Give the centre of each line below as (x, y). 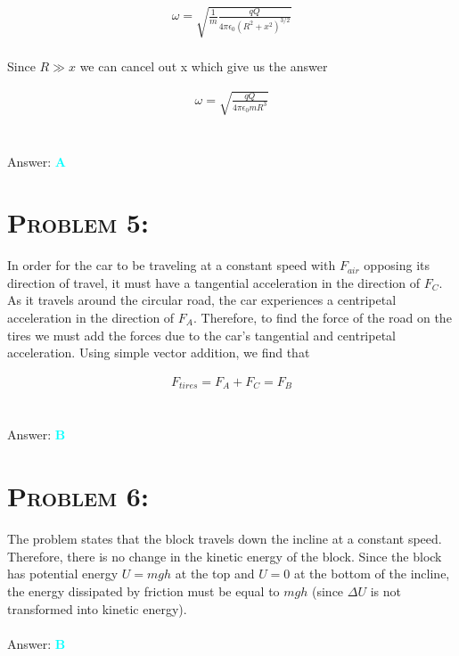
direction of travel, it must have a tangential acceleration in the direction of (214, 282)
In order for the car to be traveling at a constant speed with (172, 265)
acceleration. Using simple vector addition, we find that (159, 353)
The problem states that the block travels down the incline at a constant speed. (225, 539)
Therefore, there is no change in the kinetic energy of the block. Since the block (225, 556)
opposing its (397, 265)
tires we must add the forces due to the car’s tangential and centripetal (201, 335)
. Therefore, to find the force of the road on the (322, 318)
